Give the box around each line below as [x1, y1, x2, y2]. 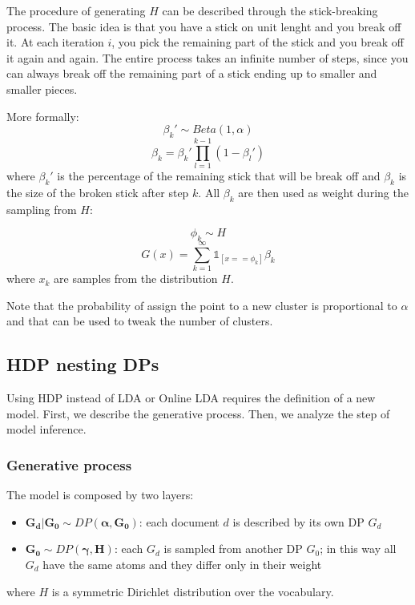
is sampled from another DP [163, 540, 303, 557]
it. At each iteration [6, 34, 104, 50]
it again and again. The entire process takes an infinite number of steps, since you [6, 49, 409, 66]
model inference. [6, 421, 87, 438]
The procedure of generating [6, 2, 146, 18]
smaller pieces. [6, 80, 78, 97]
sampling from [6, 200, 77, 217]
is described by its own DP [232, 513, 365, 530]
